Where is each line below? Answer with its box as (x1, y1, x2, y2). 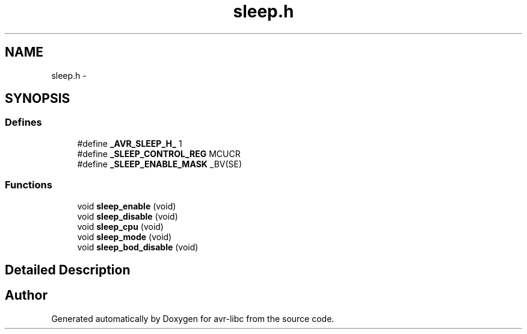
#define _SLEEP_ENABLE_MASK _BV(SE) (77, 158, 242, 169)
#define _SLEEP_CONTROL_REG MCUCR (77, 148, 241, 159)
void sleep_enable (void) (77, 200, 176, 211)
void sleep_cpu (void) (77, 221, 164, 232)
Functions (5, 179, 52, 191)
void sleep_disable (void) (77, 211, 178, 221)
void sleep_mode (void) (77, 231, 172, 242)
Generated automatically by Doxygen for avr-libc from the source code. (51, 313, 334, 324)
